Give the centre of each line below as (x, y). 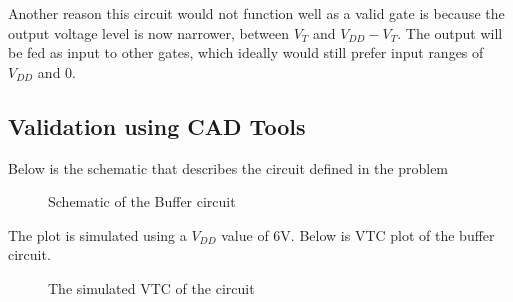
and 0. (56, 71)
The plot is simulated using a (97, 234)
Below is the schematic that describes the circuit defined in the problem (228, 167)
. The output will (450, 32)
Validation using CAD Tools (157, 125)
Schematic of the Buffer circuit (142, 201)
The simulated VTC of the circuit (151, 287)
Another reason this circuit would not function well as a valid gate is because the (256, 13)
